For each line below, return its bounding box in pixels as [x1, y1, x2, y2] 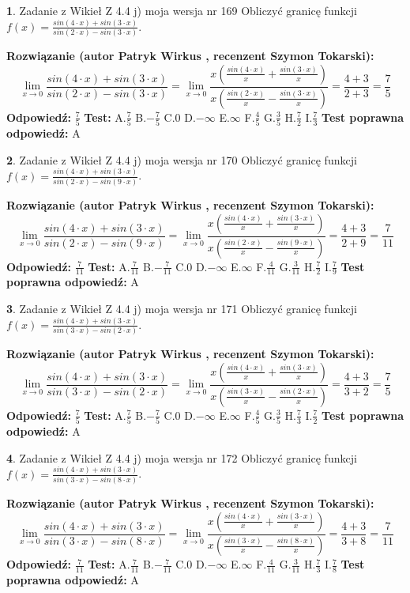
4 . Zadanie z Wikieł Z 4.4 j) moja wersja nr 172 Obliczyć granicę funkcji [6, 449, 357, 466]
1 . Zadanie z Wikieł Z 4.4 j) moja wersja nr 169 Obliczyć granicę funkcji [6, 2, 357, 18]
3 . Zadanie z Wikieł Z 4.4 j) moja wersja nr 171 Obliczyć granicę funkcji [6, 300, 357, 316]
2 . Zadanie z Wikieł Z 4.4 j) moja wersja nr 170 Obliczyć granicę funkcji [6, 151, 357, 168]
